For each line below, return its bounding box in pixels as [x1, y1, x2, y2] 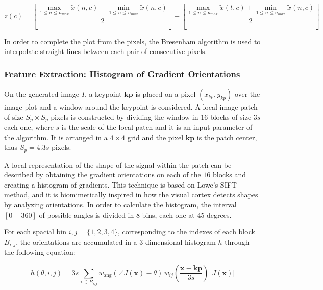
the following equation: [4, 247, 76, 257]
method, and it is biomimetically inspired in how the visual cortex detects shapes [4, 189, 258, 200]
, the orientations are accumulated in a [16, 236, 137, 247]
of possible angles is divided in [39, 209, 134, 220]
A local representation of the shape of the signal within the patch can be [4, 159, 232, 170]
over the [234, 88, 260, 99]
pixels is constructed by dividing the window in [51, 111, 198, 122]
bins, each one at [142, 209, 195, 220]
